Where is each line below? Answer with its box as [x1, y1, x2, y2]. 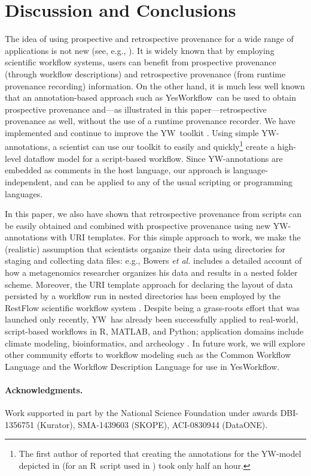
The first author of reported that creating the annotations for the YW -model [19, 447, 301, 460]
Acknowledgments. [5, 384, 83, 396]
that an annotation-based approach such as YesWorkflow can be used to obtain [5, 91, 297, 104]
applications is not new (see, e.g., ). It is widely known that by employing [5, 44, 275, 56]
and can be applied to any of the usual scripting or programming [54, 175, 293, 188]
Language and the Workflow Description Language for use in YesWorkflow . [5, 360, 280, 372]
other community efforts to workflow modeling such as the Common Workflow [5, 348, 291, 361]
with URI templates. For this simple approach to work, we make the [50, 231, 301, 243]
